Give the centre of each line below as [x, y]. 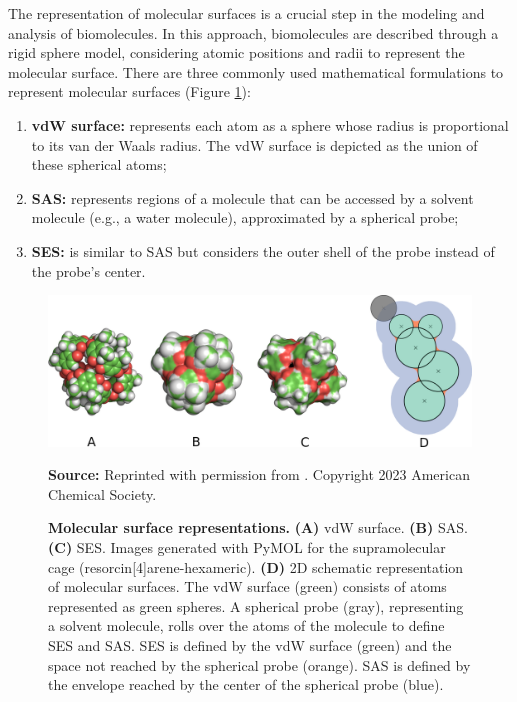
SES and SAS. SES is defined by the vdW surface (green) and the [250, 645]
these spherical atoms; [99, 164]
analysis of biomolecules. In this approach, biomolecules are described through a [253, 32]
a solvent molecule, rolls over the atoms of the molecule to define [246, 625]
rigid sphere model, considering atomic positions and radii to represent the [236, 52]
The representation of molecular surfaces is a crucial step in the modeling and [246, 13]
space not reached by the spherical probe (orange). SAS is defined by [259, 664]
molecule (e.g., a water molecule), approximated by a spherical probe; [245, 217]
